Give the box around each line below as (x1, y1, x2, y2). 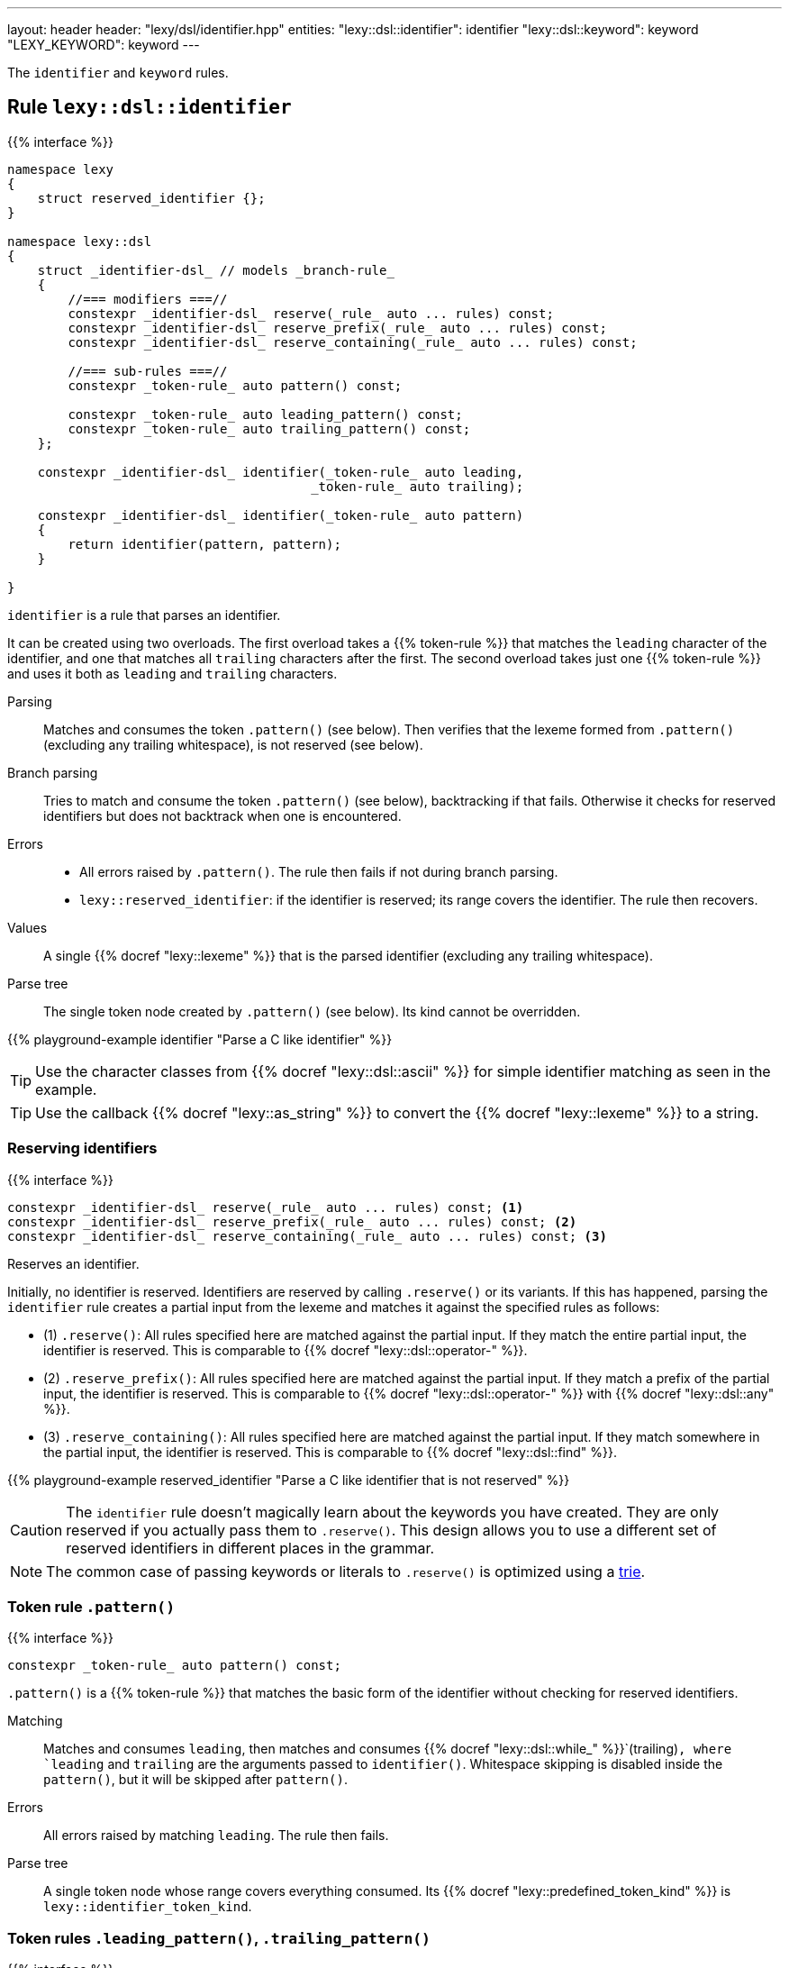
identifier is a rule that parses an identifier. (7, 606, 281, 623)
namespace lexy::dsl (7, 233, 152, 249)
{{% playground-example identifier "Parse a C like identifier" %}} (7, 1031, 393, 1047)
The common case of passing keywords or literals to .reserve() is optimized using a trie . (46, 1562, 646, 1581)
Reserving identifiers (7, 1139, 158, 1158)
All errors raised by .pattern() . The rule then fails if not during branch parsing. (79, 863, 558, 879)
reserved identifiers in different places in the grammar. (66, 1538, 435, 1557)
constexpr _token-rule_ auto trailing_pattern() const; (68, 421, 471, 436)
